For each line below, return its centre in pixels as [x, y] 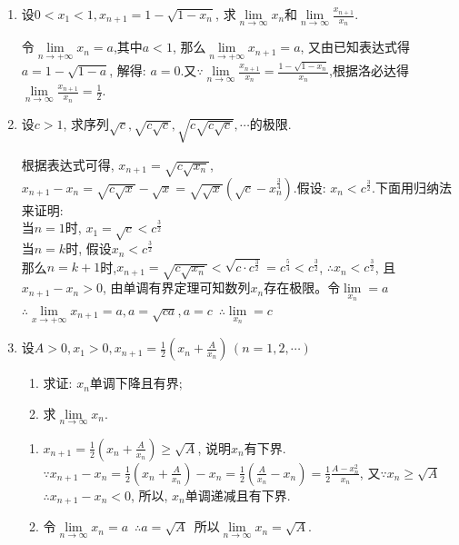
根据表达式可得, [68, 164]
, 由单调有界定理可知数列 [176, 287]
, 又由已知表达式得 [355, 47]
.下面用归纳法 [411, 187]
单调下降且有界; [136, 383]
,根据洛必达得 [369, 70]
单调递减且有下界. [238, 495]
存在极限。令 [302, 287]
